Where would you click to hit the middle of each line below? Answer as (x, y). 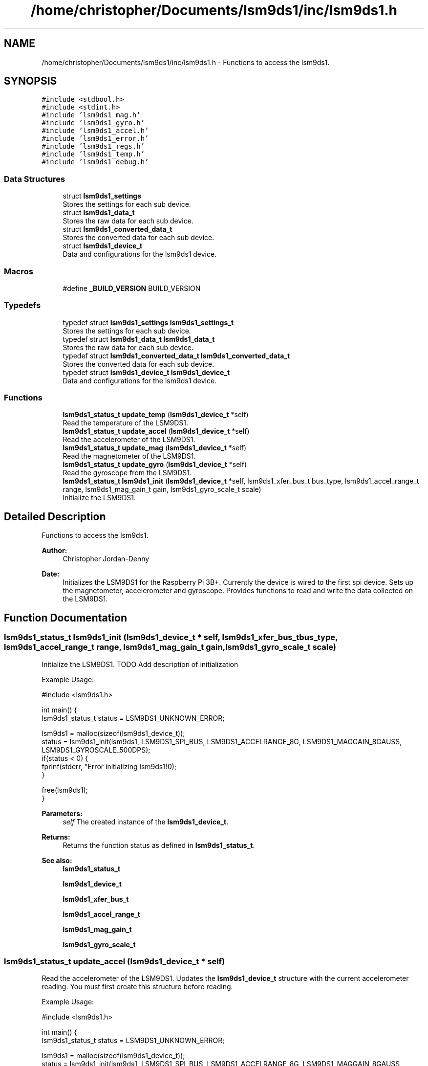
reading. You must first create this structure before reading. (137, 987)
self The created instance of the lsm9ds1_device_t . (146, 822)
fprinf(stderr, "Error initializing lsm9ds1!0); (109, 766)
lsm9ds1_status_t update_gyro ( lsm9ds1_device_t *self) (155, 465)
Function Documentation (65, 618)
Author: (54, 551)
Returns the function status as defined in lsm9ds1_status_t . (159, 845)
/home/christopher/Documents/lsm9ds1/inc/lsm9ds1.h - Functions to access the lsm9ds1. (186, 62)
